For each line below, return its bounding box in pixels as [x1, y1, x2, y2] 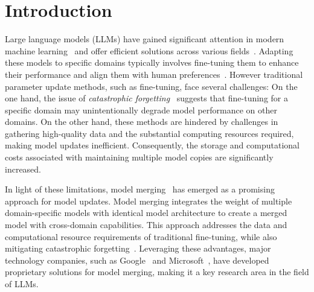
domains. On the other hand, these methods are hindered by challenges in [5, 115, 278, 128]
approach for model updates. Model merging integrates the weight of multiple [5, 194, 292, 207]
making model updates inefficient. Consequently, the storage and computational [5, 139, 300, 151]
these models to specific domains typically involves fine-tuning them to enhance [5, 56, 299, 69]
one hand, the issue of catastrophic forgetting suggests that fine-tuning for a [5, 92, 288, 104]
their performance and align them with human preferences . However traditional [5, 68, 303, 80]
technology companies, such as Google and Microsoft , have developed [5, 253, 269, 266]
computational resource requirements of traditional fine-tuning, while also [5, 230, 277, 243]
